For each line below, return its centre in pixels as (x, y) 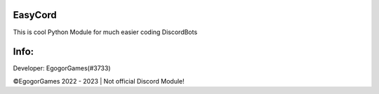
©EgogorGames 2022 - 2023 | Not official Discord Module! (99, 81)
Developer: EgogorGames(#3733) (62, 68)
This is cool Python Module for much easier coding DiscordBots (105, 32)
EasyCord (35, 15)
